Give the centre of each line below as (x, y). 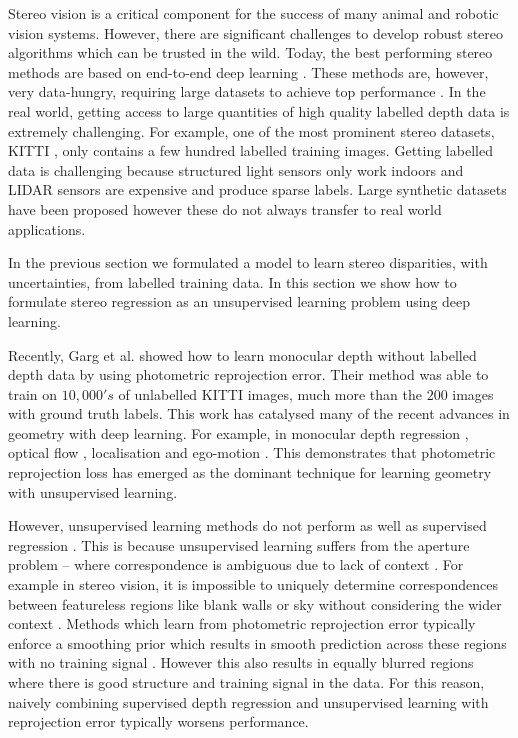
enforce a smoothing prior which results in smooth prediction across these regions (257, 642)
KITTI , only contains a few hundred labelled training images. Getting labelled (250, 150)
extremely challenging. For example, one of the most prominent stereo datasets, (251, 130)
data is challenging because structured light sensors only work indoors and (236, 169)
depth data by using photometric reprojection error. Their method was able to (248, 374)
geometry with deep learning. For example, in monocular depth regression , (238, 432)
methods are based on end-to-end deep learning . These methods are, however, (248, 71)
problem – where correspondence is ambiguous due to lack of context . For (236, 564)
